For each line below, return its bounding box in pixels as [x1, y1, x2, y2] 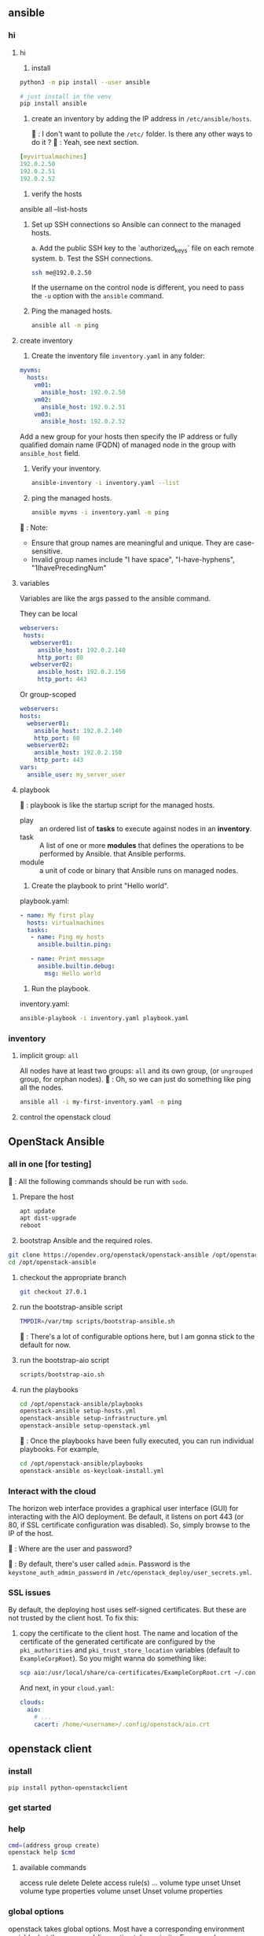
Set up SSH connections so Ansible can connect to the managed [31, 220, 241, 229]
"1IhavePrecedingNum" [31, 563, 107, 573]
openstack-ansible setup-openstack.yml [19, 1422, 151, 1430]
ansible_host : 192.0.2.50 [40, 388, 126, 396]
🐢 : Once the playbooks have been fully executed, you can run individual [19, 1436, 254, 1446]
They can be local [19, 609, 78, 619]
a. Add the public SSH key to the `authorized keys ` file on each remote [31, 243, 255, 254]
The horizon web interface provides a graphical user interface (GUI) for [8, 1504, 239, 1513]
